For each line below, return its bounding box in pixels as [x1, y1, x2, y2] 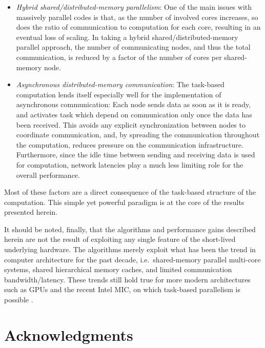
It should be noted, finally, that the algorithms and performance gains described [4, 223, 256, 234]
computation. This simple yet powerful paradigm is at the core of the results [4, 196, 244, 207]
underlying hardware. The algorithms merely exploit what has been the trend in [4, 244, 256, 255]
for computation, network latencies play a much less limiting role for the [16, 159, 243, 170]
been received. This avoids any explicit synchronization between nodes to [16, 119, 246, 130]
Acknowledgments [4, 324, 133, 345]
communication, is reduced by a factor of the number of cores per [16, 51, 222, 62]
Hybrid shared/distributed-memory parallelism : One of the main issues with [16, 2, 252, 12]
